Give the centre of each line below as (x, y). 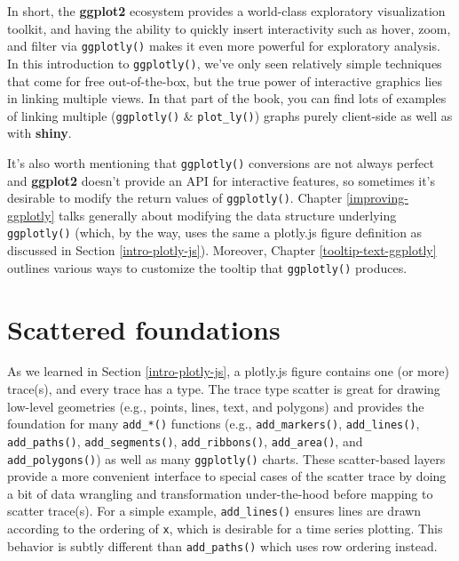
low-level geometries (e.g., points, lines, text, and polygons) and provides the (216, 406)
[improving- (377, 198)
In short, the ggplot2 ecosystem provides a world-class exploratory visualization (226, 11)
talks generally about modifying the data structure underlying (227, 215)
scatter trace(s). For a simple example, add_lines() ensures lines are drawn (214, 511)
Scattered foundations (144, 329)
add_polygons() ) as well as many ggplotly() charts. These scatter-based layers (226, 458)
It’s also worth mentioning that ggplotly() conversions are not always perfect (221, 162)
